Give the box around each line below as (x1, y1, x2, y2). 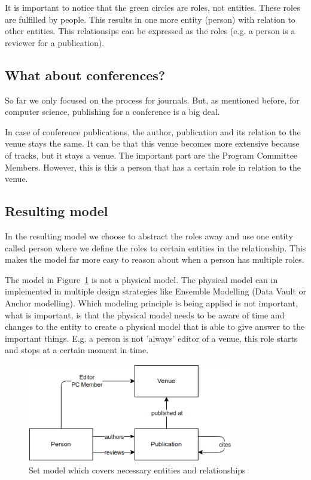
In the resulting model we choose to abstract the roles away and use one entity (5, 229, 293, 242)
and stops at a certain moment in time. (5, 344, 149, 356)
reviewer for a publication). (5, 36, 105, 48)
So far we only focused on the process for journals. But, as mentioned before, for (5, 93, 300, 106)
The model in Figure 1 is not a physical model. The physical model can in (5, 273, 278, 285)
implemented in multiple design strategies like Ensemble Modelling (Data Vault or (5, 285, 306, 297)
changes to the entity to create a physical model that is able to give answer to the (5, 320, 305, 333)
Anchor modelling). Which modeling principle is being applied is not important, (5, 296, 298, 309)
